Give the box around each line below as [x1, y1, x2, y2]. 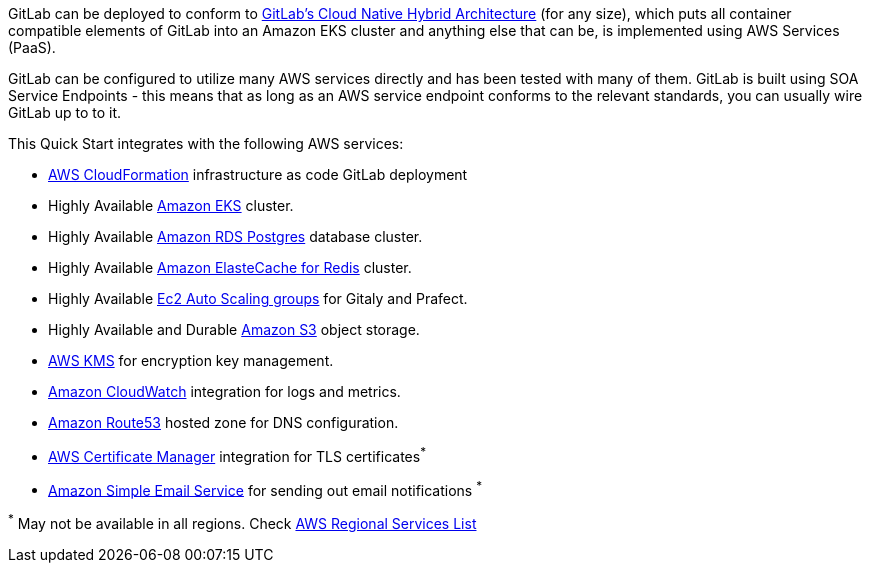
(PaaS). [8, 39, 56, 56]
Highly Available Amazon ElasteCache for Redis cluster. [48, 259, 412, 276]
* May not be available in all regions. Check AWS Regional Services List [8, 512, 477, 532]
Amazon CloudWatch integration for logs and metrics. [48, 383, 401, 400]
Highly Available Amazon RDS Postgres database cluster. [48, 228, 423, 245]
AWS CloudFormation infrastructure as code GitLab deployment [48, 166, 468, 183]
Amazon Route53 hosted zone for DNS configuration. [48, 414, 399, 431]
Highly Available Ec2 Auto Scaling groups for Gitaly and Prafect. [48, 290, 468, 307]
